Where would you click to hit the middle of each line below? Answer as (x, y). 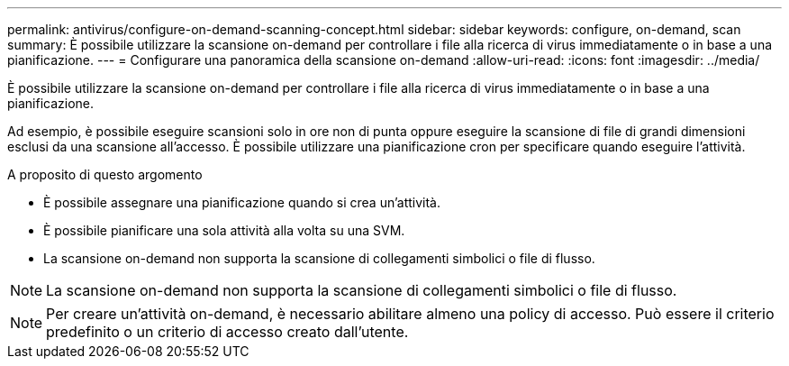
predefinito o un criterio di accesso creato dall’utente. (227, 332)
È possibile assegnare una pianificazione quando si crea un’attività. (242, 202)
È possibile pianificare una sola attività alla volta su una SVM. (224, 230)
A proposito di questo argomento (105, 174)
